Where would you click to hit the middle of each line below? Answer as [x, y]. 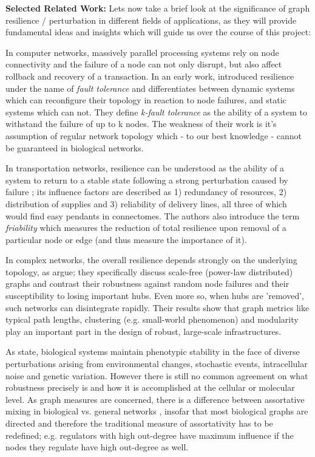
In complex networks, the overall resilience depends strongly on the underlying [151, 260]
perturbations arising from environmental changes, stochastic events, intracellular [157, 364]
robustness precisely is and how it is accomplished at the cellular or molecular [150, 387]
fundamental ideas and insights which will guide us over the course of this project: [158, 32]
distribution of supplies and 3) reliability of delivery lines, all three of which [146, 203]
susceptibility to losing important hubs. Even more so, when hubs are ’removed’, [155, 296]
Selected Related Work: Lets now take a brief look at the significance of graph [158, 8]
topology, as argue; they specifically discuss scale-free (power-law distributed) [149, 271]
